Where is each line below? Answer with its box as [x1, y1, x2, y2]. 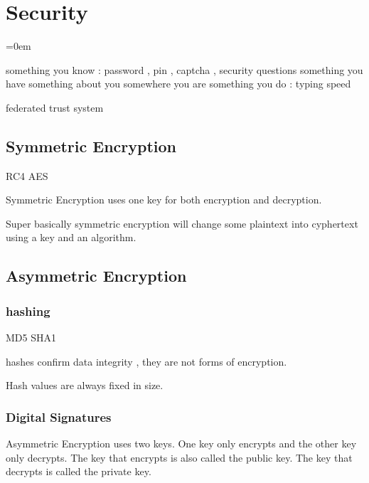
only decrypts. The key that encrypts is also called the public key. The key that [6, 450, 353, 465]
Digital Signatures [6, 408, 112, 425]
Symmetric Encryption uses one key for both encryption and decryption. [6, 192, 322, 207]
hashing [6, 302, 50, 319]
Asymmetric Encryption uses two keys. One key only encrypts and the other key [6, 436, 357, 451]
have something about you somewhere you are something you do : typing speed [6, 76, 351, 91]
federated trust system [6, 100, 104, 115]
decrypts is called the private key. [6, 464, 151, 479]
